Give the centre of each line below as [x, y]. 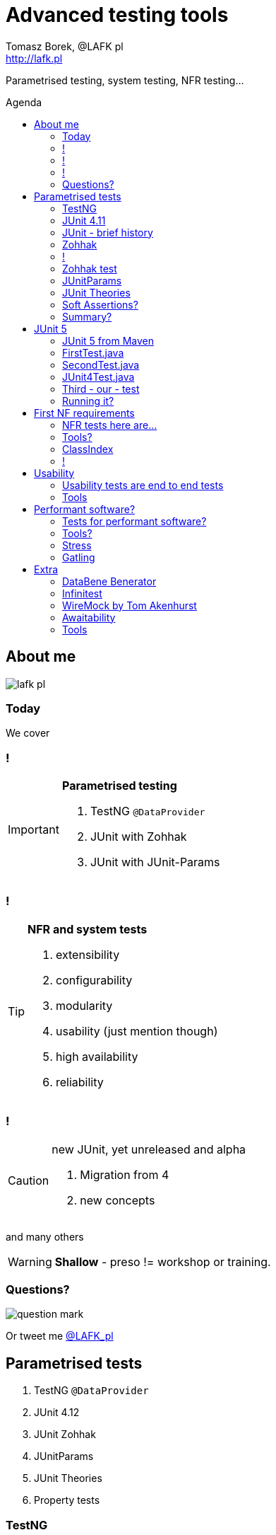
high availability [97, 1056]
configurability [94, 980]
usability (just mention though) [137, 1031]
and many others [45, 1236]
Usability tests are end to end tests [143, 485]
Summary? [87, 316]
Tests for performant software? [134, 521]
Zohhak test [90, 268]
